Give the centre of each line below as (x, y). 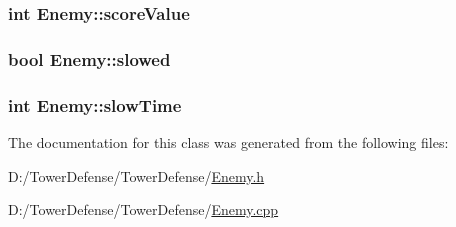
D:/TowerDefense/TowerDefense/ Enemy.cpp (143, 209)
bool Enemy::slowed (89, 58)
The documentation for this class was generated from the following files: (228, 141)
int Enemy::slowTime (95, 104)
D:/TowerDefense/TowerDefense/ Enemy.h (136, 175)
